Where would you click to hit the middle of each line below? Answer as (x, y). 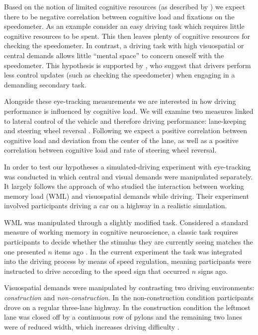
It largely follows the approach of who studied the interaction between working (124, 186)
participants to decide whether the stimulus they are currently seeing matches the (129, 242)
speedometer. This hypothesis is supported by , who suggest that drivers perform (128, 65)
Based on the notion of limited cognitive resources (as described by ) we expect (125, 6)
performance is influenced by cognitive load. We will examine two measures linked (129, 111)
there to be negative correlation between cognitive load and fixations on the (119, 16)
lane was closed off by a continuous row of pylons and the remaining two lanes (123, 317)
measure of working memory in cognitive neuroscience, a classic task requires (121, 232)
